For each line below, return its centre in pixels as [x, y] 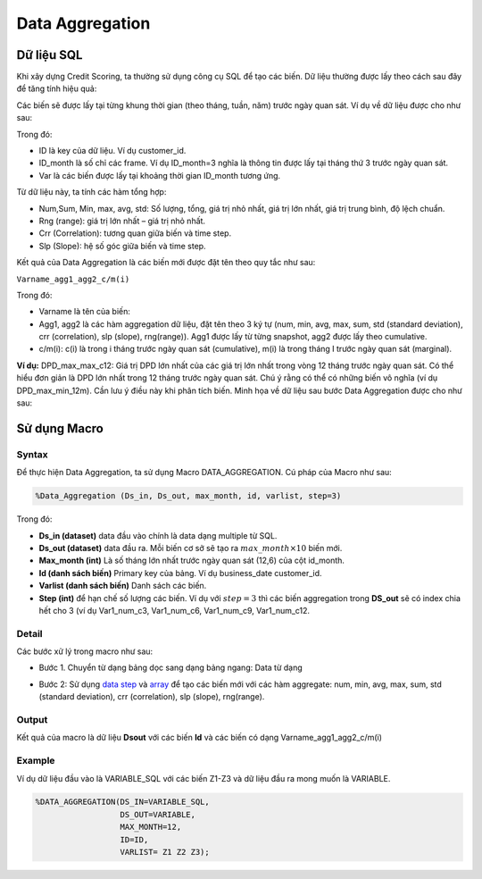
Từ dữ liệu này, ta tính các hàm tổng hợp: [91, 192]
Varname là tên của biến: [85, 312]
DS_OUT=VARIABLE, [158, 814]
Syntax [32, 454]
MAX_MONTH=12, [151, 827]
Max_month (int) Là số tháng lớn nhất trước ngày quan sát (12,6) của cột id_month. [192, 561]
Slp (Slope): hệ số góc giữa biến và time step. [122, 246]
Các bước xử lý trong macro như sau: [85, 651]
